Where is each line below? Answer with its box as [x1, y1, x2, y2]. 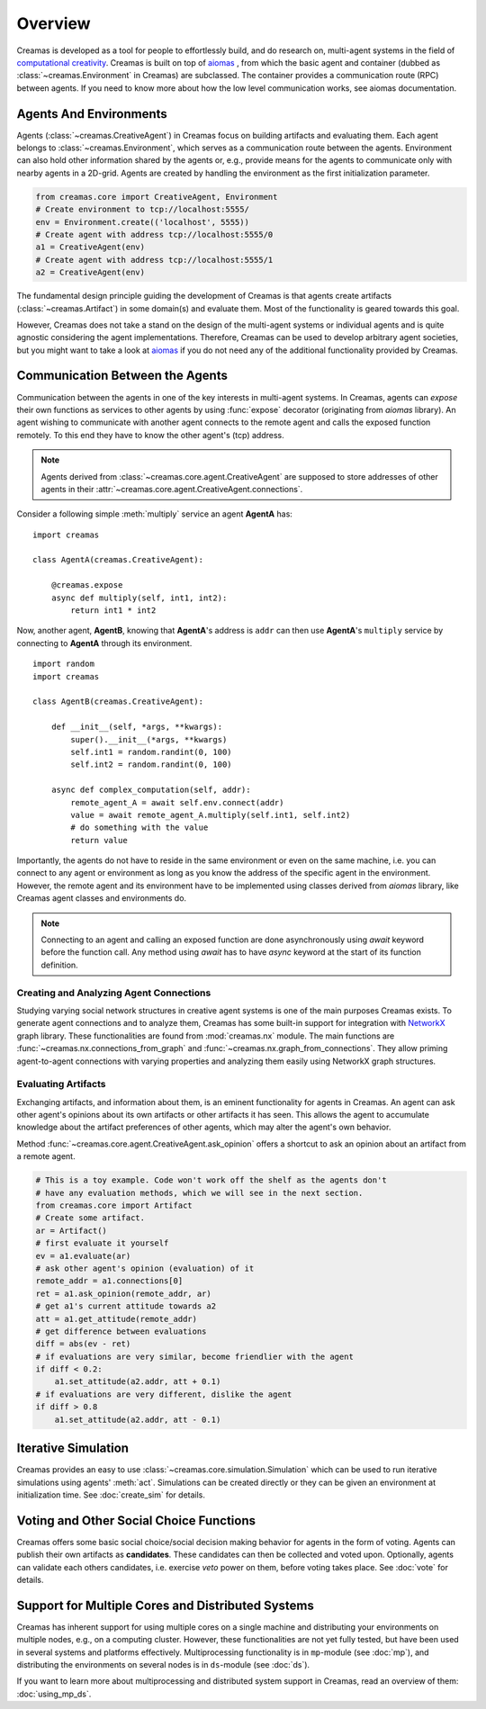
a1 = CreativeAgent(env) [35, 242, 146, 252]
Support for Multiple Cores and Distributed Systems [16, 1597, 314, 1613]
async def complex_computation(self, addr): [50, 785, 251, 796]
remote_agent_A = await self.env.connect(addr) [70, 797, 284, 807]
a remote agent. [16, 1151, 76, 1162]
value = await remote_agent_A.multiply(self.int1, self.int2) [70, 810, 351, 820]
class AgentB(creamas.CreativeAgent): [32, 697, 204, 706]
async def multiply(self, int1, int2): [50, 592, 228, 603]
